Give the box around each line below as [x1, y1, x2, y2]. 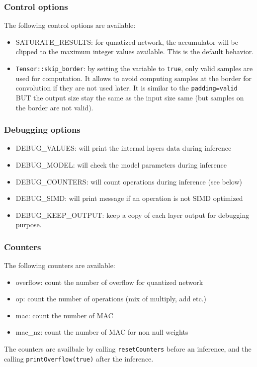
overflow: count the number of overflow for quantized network [15, 276, 203, 287]
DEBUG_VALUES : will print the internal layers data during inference [15, 143, 232, 153]
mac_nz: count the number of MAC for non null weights [15, 327, 188, 337]
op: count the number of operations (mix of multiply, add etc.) [15, 293, 207, 304]
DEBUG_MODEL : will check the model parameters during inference [15, 159, 227, 170]
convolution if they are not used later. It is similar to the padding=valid [15, 83, 238, 93]
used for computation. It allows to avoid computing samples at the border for [15, 73, 252, 83]
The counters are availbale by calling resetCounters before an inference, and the [4, 344, 252, 354]
